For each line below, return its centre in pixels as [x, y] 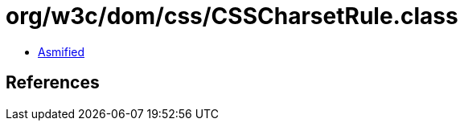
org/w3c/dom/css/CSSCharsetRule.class [232, 16]
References [53, 83]
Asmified [62, 51]
